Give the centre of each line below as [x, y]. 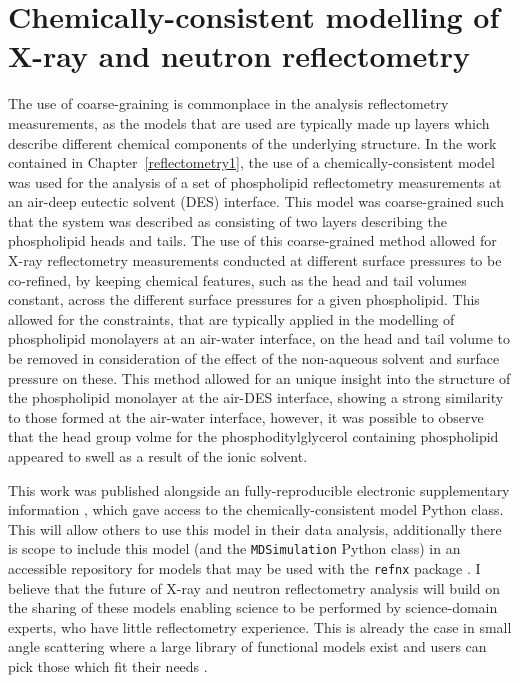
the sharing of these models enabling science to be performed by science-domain [253, 607]
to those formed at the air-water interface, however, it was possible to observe [246, 416]
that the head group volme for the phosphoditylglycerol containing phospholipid [253, 436]
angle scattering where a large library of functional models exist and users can [247, 646]
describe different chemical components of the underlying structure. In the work [252, 142]
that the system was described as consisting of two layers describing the [228, 220]
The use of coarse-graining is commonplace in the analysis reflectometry [228, 103]
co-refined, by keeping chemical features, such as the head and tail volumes [237, 279]
